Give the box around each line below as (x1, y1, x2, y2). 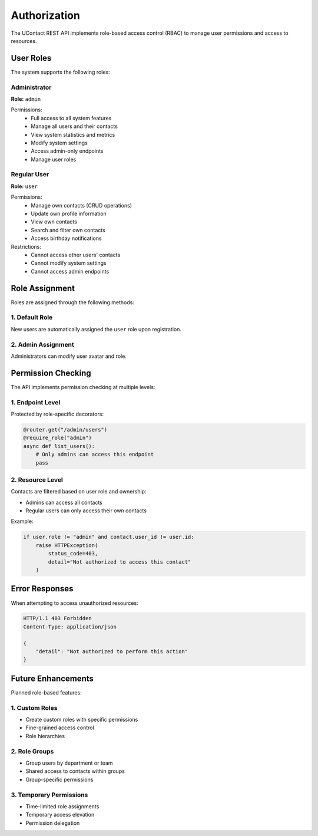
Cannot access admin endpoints (31, 268, 110, 275)
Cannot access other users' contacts (31, 251, 121, 258)
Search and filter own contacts (31, 226, 105, 233)
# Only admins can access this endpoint (35, 451, 154, 458)
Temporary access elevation (25, 811, 95, 818)
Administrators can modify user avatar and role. (11, 353, 127, 360)
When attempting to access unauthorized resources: (11, 599, 138, 607)
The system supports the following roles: (11, 68, 110, 75)
